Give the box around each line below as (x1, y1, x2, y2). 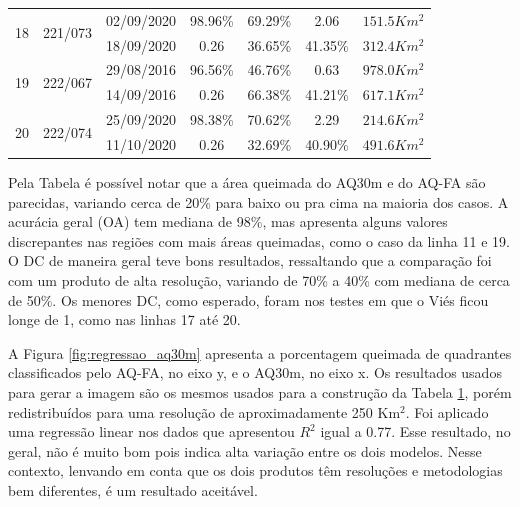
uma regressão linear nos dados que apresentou (8, 421, 295, 442)
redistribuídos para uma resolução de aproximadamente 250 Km (8, 401, 401, 422)
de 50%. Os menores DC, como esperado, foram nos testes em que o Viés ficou (8, 289, 489, 310)
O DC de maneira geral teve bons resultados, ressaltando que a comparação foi (8, 250, 492, 271)
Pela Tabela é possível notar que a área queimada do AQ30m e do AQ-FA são (8, 172, 486, 193)
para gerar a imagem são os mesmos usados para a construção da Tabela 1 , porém (8, 382, 512, 402)
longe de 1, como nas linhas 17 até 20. (8, 309, 241, 330)
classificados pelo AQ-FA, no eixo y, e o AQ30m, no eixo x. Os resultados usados (8, 362, 502, 383)
